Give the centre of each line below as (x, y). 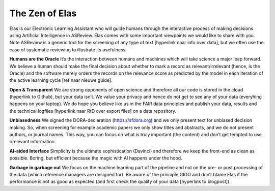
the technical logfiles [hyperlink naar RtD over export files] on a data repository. (93, 111)
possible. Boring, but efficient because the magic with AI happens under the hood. (96, 158)
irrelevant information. (33, 142)
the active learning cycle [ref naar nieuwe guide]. (61, 80)
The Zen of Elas (43, 13)
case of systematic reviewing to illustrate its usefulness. (68, 50)
